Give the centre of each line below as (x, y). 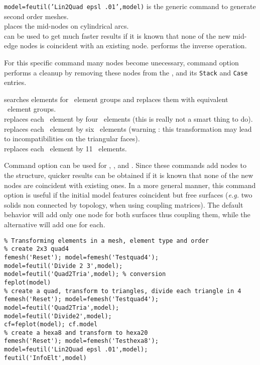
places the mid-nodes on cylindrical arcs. (67, 26)
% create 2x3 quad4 (36, 249)
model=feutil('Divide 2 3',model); (63, 266)
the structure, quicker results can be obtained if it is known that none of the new (129, 175)
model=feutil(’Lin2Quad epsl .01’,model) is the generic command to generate (130, 6)
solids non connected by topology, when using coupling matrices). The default (124, 204)
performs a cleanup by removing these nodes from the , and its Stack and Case (126, 72)
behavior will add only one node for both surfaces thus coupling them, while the (127, 214)
